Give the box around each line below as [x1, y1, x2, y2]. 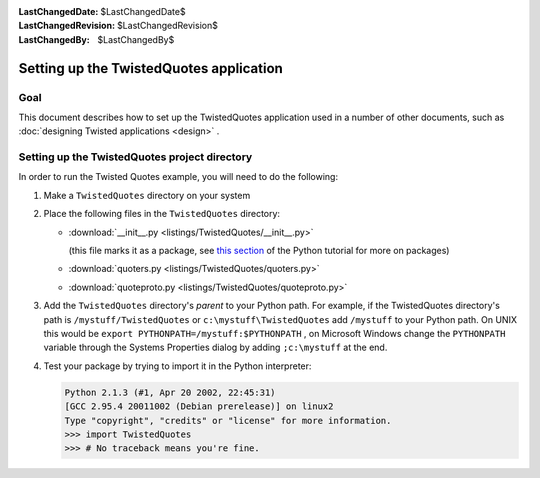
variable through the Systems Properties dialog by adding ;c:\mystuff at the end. [43, 341, 388, 354]
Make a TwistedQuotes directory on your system [43, 189, 251, 201]
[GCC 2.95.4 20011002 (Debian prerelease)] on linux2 [64, 401, 334, 412]
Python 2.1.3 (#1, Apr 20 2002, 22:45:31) [64, 386, 276, 398]
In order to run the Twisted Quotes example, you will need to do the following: [18, 171, 339, 183]
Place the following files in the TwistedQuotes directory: [43, 208, 280, 220]
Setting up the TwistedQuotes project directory [18, 150, 253, 164]
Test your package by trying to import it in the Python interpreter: [43, 360, 312, 372]
